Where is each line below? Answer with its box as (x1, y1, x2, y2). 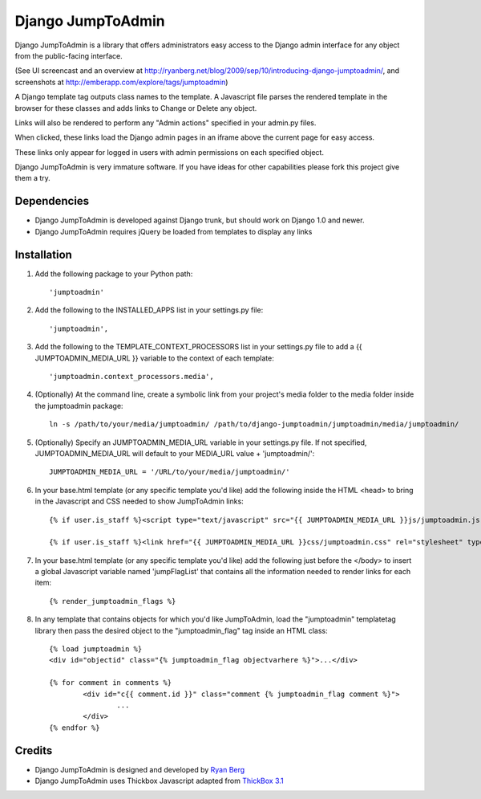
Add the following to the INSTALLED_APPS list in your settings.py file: (34, 305, 264, 315)
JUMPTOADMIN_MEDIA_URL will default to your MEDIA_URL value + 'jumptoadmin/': (34, 448, 315, 458)
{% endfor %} (49, 723, 100, 732)
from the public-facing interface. (14, 51, 123, 60)
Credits (14, 744, 53, 757)
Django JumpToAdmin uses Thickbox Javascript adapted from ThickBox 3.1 (34, 776, 284, 786)
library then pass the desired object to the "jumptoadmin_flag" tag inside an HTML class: (34, 626, 328, 635)
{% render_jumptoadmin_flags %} (49, 597, 176, 605)
